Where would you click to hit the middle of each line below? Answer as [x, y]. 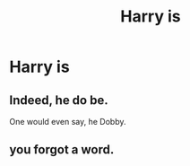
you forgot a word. [62, 150]
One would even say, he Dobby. [68, 122]
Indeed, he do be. [59, 100]
